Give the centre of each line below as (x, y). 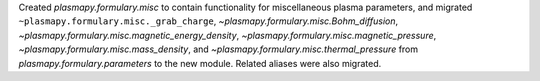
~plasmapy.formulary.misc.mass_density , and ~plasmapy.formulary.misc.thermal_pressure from (218, 49)
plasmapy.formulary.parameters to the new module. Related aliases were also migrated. (200, 63)
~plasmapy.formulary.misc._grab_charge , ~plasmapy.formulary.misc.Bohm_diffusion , (208, 21)
